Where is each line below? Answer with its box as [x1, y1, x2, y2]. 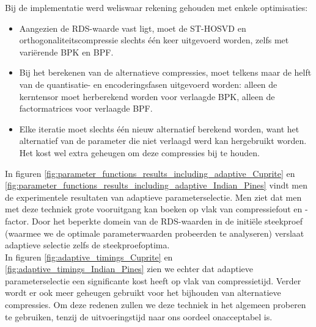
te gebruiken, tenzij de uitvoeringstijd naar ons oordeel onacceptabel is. [5, 310, 273, 323]
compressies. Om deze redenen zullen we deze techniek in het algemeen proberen [5, 298, 306, 311]
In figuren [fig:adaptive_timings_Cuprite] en [5, 250, 173, 263]
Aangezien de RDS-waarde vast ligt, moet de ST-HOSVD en [19, 21, 246, 34]
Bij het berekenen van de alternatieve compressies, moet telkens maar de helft [19, 66, 312, 79]
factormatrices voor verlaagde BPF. [19, 102, 153, 115]
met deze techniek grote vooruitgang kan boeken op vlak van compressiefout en [5, 203, 303, 215]
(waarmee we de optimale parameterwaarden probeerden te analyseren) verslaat [5, 226, 304, 239]
